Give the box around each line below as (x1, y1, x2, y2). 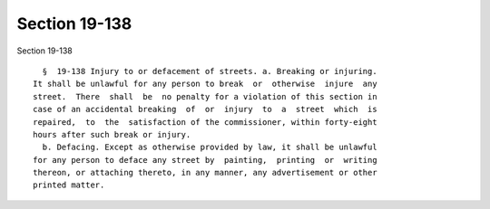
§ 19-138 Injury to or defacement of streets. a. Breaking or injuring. (42, 66, 377, 76)
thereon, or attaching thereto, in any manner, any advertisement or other (33, 167, 377, 178)
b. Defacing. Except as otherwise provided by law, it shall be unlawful (42, 142, 377, 153)
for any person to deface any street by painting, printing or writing (33, 155, 377, 165)
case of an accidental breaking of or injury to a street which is (33, 104, 377, 115)
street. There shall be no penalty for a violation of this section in (33, 91, 377, 101)
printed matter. (33, 180, 105, 190)
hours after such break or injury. (33, 129, 191, 139)
